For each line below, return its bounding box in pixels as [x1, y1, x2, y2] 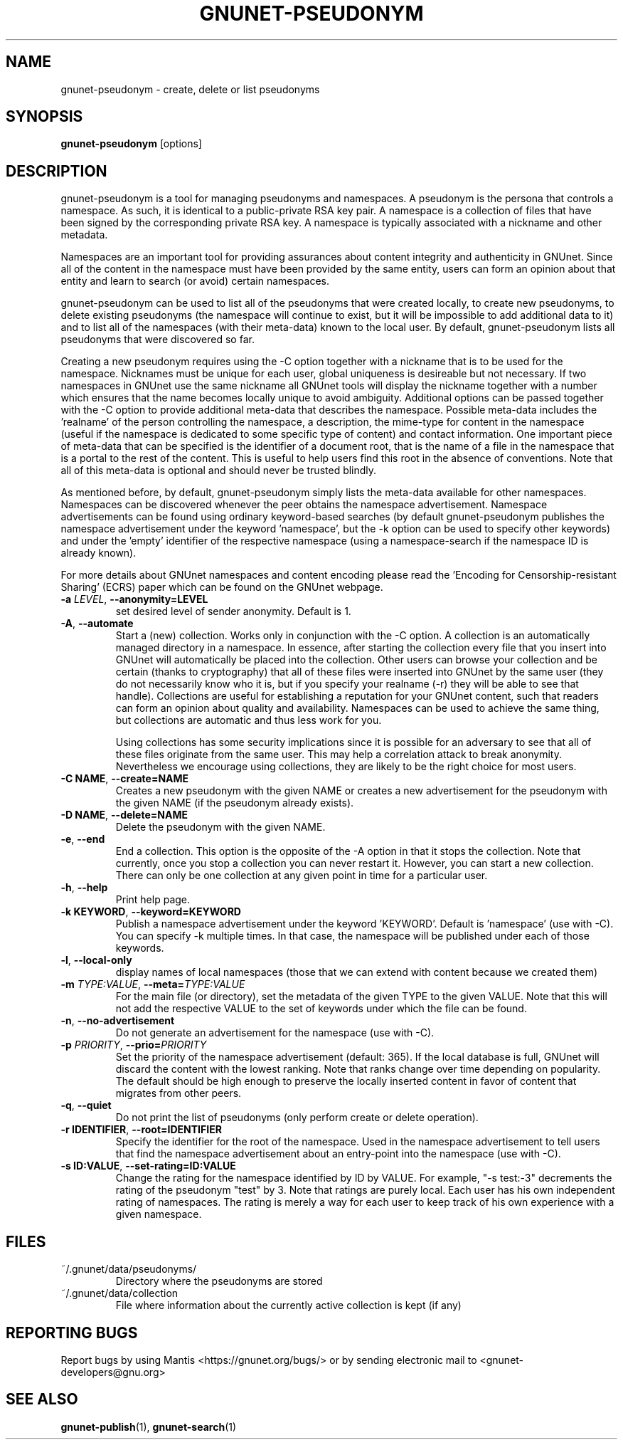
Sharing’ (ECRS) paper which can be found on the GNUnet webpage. [60, 581, 383, 594]
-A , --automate [60, 617, 134, 630]
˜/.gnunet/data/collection [60, 1287, 179, 1300]
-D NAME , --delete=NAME [60, 809, 188, 821]
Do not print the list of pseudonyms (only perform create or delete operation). [115, 1111, 479, 1124]
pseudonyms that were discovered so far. [60, 333, 255, 346]
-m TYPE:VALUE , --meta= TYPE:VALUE [60, 978, 245, 991]
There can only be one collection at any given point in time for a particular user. [115, 869, 488, 882]
